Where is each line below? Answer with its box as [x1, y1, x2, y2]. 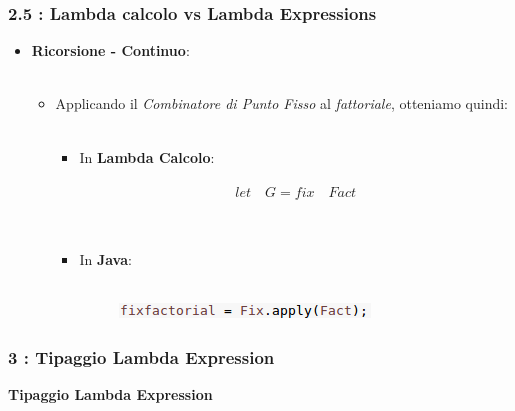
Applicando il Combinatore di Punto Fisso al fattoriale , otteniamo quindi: [55, 93, 508, 114]
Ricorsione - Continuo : [31, 40, 190, 61]
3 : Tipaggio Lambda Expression [8, 344, 275, 369]
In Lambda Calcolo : [79, 146, 215, 167]
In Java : [79, 248, 132, 269]
